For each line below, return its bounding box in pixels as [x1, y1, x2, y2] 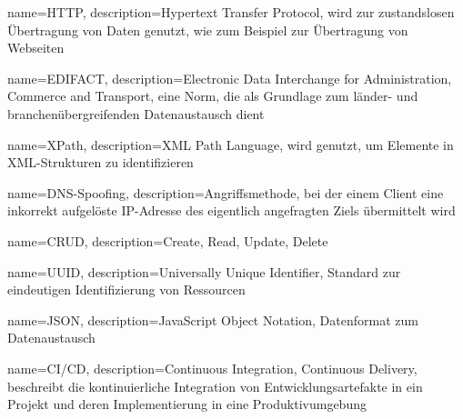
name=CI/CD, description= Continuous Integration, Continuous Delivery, [7, 358, 418, 377]
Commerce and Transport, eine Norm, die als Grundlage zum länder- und [7, 86, 418, 105]
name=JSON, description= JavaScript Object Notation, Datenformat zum [7, 310, 418, 329]
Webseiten [7, 38, 65, 57]
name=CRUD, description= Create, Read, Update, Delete [7, 231, 328, 250]
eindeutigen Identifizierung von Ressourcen [7, 280, 246, 299]
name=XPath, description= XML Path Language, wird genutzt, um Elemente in [7, 135, 454, 154]
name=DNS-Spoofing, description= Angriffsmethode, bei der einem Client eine [7, 183, 444, 202]
